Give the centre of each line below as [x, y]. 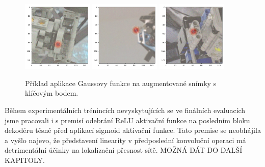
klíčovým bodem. [52, 93]
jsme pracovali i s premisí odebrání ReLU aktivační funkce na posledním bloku [127, 120]
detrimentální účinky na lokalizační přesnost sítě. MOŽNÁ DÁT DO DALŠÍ [124, 150]
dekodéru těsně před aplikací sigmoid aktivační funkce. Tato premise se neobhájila [133, 130]
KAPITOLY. [25, 160]
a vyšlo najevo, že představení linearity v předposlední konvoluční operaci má [125, 140]
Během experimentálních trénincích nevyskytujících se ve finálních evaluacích [125, 110]
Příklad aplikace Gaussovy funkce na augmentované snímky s [121, 83]
